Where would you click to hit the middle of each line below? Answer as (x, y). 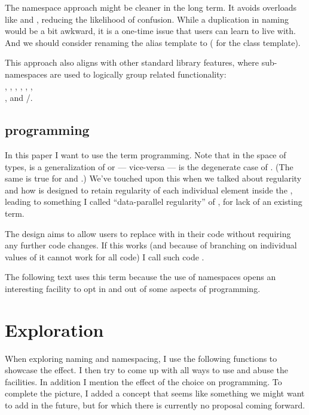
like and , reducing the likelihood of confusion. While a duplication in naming (147, 19)
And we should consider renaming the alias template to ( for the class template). (153, 42)
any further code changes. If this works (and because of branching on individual (151, 245)
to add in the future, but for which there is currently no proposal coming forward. (155, 405)
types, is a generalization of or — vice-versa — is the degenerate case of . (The (149, 166)
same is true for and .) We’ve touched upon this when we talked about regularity (153, 178)
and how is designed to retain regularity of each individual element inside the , (149, 190)
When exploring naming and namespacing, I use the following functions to (141, 358)
